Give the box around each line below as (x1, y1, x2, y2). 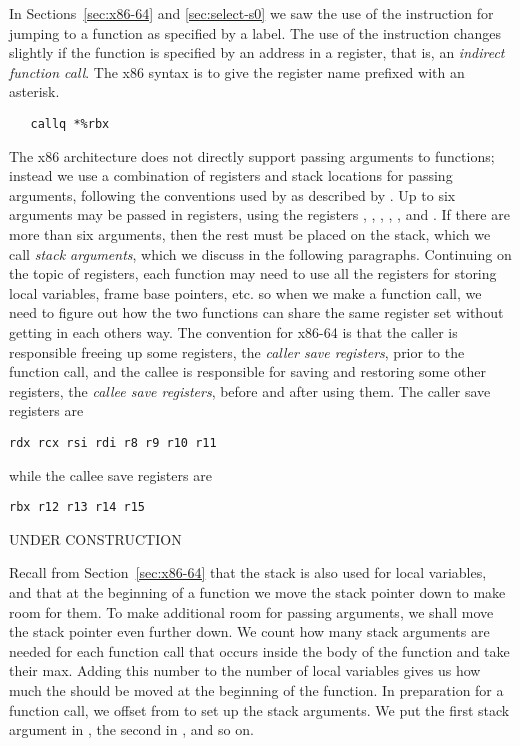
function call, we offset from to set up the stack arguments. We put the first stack (9, 699, 510, 720)
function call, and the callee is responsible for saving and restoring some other (9, 361, 487, 382)
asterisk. (9, 81, 60, 102)
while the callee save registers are (9, 464, 212, 485)
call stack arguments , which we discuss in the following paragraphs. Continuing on (9, 243, 512, 264)
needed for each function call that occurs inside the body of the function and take (9, 640, 510, 661)
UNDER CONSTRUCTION (9, 528, 182, 549)
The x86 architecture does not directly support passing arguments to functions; (9, 145, 495, 166)
